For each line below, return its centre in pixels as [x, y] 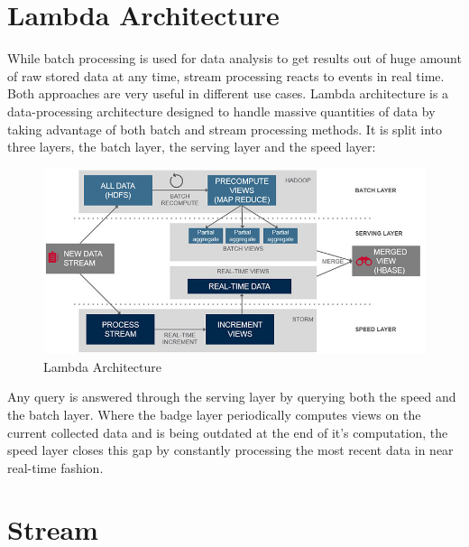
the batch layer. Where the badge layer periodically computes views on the [214, 414]
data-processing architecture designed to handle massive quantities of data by [221, 111]
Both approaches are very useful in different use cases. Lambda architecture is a [228, 93]
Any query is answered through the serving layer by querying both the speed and [232, 397]
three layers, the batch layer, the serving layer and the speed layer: [192, 147]
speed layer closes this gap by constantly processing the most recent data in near [230, 450]
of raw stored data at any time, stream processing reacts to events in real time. [226, 75]
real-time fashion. [55, 467]
